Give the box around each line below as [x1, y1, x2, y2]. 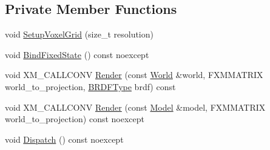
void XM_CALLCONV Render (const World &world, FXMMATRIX [5, 68, 263, 81]
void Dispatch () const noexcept [5, 132, 124, 145]
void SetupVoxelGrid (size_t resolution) [5, 28, 154, 41]
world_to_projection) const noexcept [5, 112, 145, 125]
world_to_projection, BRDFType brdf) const [5, 80, 176, 93]
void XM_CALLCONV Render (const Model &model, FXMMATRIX [5, 100, 266, 113]
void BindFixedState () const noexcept [5, 48, 149, 60]
